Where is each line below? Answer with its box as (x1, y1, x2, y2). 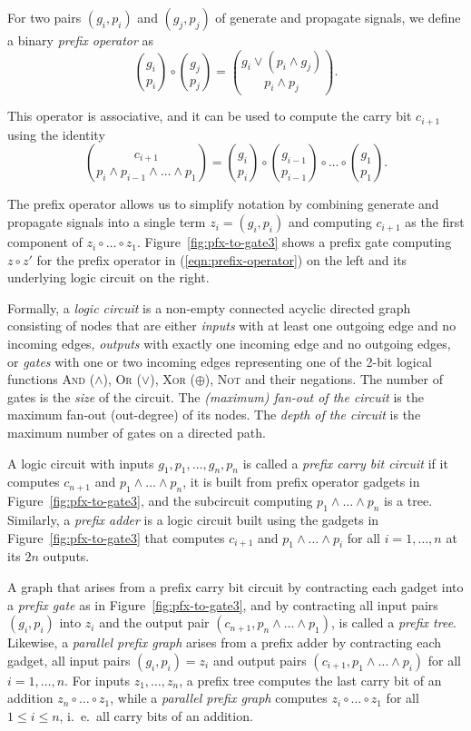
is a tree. (384, 491, 433, 510)
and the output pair (99, 613, 210, 632)
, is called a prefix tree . (330, 613, 456, 632)
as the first (405, 212, 465, 232)
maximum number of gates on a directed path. (7, 423, 266, 442)
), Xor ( (150, 370, 195, 389)
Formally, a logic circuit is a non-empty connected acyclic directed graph (7, 298, 411, 317)
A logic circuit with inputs (7, 453, 154, 472)
